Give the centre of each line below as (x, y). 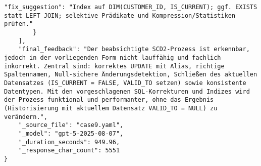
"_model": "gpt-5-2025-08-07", (71, 133)
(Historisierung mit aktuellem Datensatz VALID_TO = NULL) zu (111, 108)
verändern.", (26, 117)
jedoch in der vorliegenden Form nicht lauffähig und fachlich (113, 57)
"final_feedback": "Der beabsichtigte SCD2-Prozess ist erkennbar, (134, 49)
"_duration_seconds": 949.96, (69, 142)
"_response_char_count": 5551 (69, 151)
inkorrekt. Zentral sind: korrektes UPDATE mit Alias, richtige (114, 66)
